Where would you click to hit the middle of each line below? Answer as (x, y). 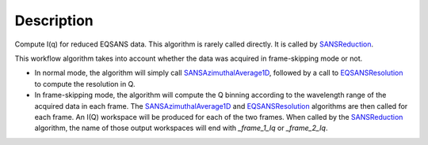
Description (54, 20)
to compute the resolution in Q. (85, 84)
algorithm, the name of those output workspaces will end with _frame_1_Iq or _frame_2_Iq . (181, 128)
